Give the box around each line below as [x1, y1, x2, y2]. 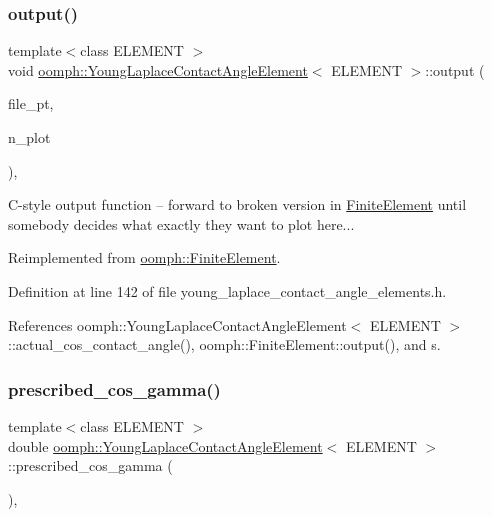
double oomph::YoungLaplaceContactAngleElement [8, 435, 323, 456]
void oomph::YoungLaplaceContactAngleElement [8, 59, 308, 80]
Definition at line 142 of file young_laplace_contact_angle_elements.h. [8, 280, 447, 301]
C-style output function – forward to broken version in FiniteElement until [8, 194, 467, 215]
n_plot [8, 127, 51, 147]
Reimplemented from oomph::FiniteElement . [8, 247, 281, 268]
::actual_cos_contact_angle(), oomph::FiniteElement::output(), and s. [8, 334, 441, 355]
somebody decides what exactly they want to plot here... [8, 213, 355, 234]
